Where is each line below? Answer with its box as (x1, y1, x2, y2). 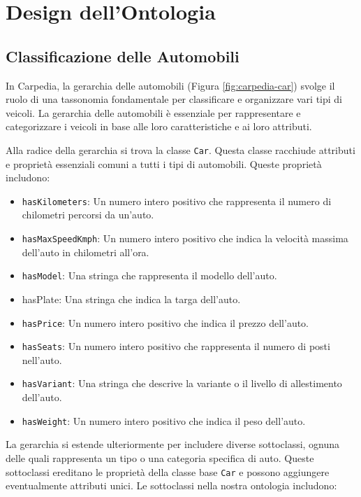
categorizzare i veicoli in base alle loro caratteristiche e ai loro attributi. (6, 119, 312, 134)
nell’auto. (22, 352, 62, 367)
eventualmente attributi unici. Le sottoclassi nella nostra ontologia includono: (6, 478, 337, 493)
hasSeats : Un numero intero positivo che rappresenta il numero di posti (22, 339, 330, 353)
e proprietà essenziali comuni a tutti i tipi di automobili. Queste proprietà (6, 156, 322, 171)
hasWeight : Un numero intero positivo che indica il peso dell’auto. (22, 413, 306, 428)
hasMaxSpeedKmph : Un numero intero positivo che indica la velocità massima (22, 231, 348, 246)
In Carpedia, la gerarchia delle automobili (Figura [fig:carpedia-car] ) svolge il (6, 78, 335, 92)
